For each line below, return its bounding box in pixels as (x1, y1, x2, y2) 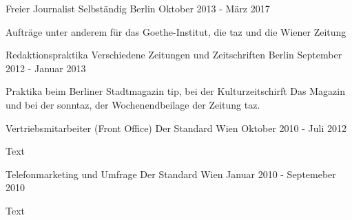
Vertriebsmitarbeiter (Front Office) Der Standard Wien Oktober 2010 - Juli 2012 (6, 120, 346, 135)
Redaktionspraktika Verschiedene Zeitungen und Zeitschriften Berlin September (6, 47, 342, 62)
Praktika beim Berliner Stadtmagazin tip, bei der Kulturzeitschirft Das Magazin (6, 84, 345, 98)
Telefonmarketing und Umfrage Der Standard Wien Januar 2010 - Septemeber (6, 166, 336, 181)
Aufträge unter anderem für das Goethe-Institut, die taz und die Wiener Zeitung (6, 24, 346, 38)
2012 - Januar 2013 (6, 60, 86, 75)
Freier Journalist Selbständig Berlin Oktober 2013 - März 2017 (6, 1, 270, 15)
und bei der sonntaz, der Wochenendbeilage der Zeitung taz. (6, 97, 260, 111)
